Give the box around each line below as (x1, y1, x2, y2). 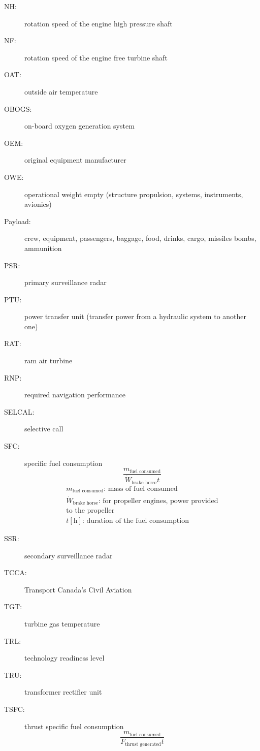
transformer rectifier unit (24, 686, 102, 697)
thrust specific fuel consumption (24, 721, 124, 731)
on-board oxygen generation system (24, 120, 135, 131)
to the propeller (66, 507, 115, 514)
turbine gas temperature (24, 618, 100, 629)
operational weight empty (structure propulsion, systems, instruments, (24, 189, 243, 199)
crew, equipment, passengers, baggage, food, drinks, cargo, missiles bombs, (24, 233, 256, 243)
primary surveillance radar (24, 277, 107, 288)
